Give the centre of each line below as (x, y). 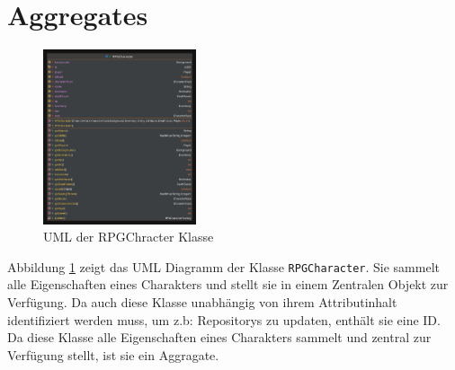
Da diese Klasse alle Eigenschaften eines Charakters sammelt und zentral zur (219, 337)
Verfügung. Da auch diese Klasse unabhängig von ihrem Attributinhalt (202, 302)
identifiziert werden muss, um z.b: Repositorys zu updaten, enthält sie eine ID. (224, 319)
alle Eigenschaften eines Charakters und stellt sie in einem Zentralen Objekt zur (228, 284)
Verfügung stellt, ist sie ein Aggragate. (113, 354)
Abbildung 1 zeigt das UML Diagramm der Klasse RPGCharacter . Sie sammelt (224, 266)
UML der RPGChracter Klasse (129, 237)
